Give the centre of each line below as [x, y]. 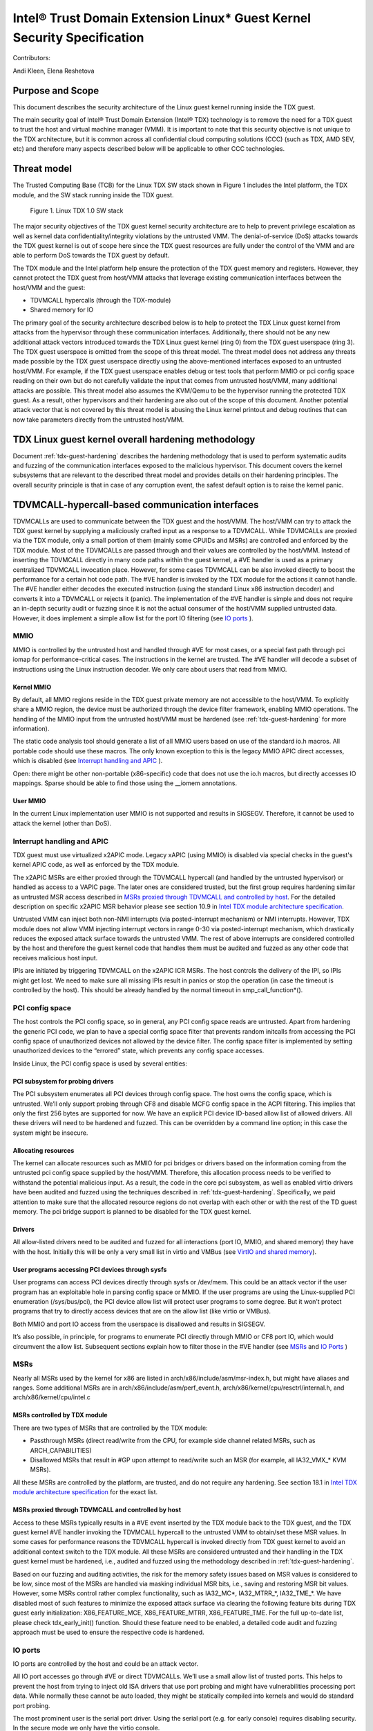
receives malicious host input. [55, 958]
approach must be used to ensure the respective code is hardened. [108, 1632]
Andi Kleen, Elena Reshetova [54, 71]
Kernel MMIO [32, 687]
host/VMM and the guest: [49, 287]
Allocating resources [44, 1150]
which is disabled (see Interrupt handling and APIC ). [88, 761]
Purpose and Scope [56, 90]
